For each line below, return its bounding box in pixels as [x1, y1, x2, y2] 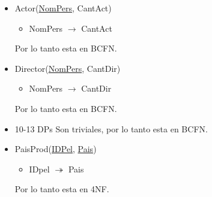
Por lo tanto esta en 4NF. [14, 183, 109, 195]
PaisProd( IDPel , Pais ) [14, 143, 97, 155]
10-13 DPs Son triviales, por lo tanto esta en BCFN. [14, 122, 208, 135]
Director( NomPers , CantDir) [14, 62, 121, 74]
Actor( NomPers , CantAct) [14, 2, 112, 14]
